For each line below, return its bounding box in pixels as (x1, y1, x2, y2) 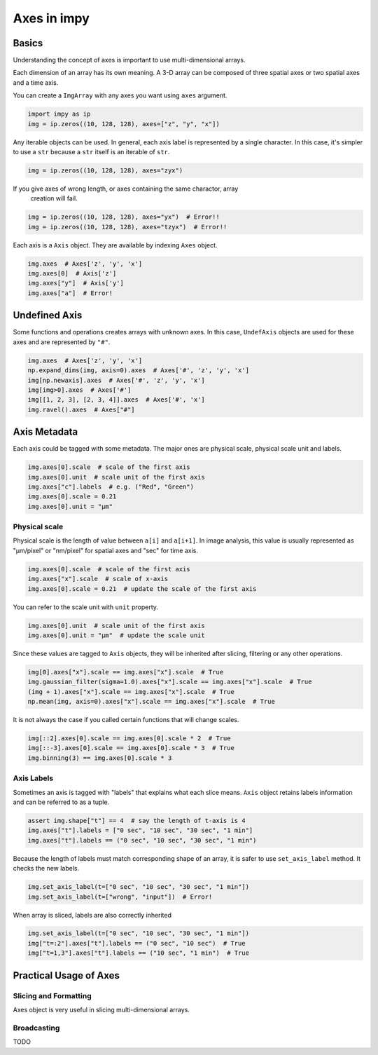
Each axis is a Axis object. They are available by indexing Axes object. (13, 240, 218, 249)
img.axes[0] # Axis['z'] (27, 270, 117, 278)
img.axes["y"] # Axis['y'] (27, 279, 124, 287)
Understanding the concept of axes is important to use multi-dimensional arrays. (13, 56, 246, 64)
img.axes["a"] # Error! (27, 289, 113, 297)
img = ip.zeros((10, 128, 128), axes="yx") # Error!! (27, 213, 220, 221)
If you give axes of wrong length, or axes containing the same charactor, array (13, 184, 239, 193)
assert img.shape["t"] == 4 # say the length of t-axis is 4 (27, 817, 246, 824)
